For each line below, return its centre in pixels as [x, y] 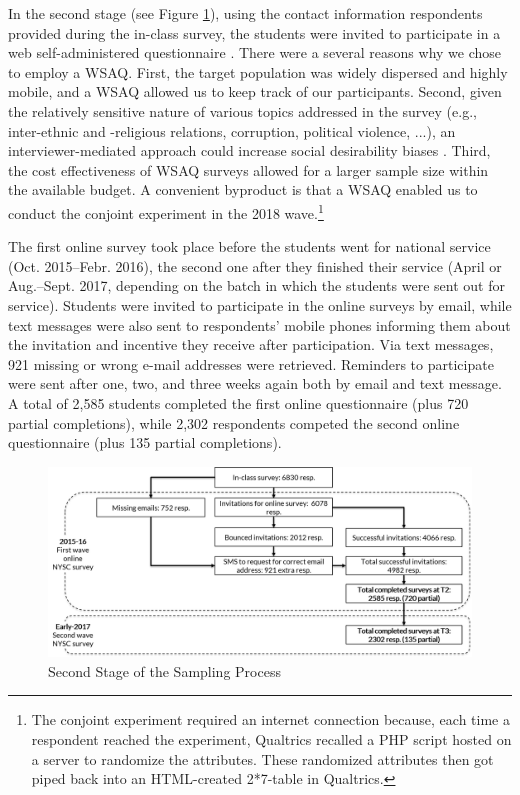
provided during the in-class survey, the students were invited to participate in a [254, 32]
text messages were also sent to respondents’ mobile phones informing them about [259, 324]
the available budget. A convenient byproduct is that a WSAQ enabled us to [243, 189]
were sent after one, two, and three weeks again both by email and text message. [255, 383]
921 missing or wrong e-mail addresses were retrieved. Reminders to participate [251, 363]
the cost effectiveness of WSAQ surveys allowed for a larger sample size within [248, 169]
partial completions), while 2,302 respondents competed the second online [234, 422]
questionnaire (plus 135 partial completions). [145, 442]
